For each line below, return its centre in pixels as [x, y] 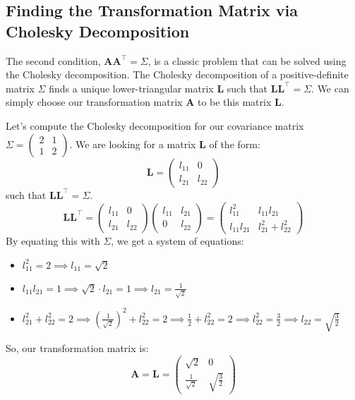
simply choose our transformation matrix [94, 102]
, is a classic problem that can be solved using [247, 60]
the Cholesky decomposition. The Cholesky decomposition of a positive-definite [177, 74]
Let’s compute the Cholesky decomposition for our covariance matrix [155, 125]
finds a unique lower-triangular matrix [131, 88]
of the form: [235, 144]
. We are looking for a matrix [133, 144]
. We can [330, 88]
